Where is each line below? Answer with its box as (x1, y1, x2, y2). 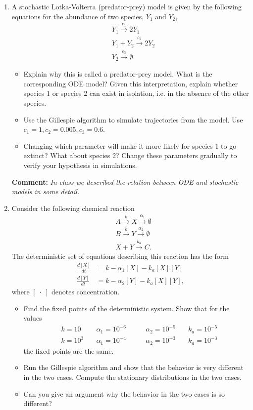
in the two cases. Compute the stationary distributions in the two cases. (23, 371, 242, 382)
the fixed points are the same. (23, 345, 114, 356)
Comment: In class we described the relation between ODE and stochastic (11, 176, 239, 187)
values (23, 313, 42, 323)
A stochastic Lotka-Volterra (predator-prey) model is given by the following (11, 1, 242, 11)
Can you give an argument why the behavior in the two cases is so (23, 388, 225, 399)
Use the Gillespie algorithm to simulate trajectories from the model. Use (23, 114, 243, 124)
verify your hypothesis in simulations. (23, 160, 137, 170)
